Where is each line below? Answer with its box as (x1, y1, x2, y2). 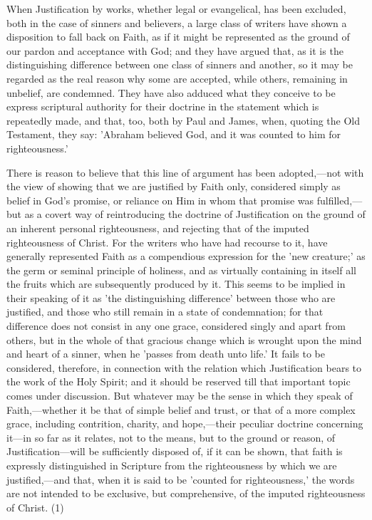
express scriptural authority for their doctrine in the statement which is (6, 99, 319, 114)
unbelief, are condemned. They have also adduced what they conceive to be (6, 85, 336, 100)
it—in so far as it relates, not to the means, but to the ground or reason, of (6, 430, 336, 444)
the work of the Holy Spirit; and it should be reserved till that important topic (6, 374, 351, 389)
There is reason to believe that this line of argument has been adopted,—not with (6, 165, 364, 180)
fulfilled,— (316, 192, 363, 207)
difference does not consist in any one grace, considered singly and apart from (6, 318, 346, 333)
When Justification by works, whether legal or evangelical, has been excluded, (6, 1, 346, 16)
